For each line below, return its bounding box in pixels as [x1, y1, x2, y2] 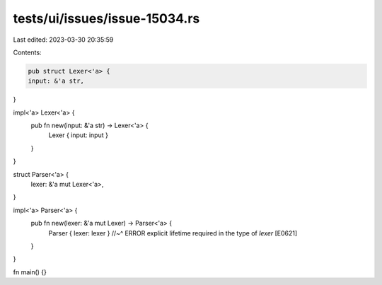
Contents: [13, 48, 42, 57]
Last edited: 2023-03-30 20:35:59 [13, 35, 114, 44]
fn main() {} [13, 267, 47, 276]
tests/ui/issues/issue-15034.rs [13, 11, 200, 26]
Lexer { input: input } [48, 131, 109, 139]
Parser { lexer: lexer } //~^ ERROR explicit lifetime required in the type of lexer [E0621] [48, 228, 298, 237]
